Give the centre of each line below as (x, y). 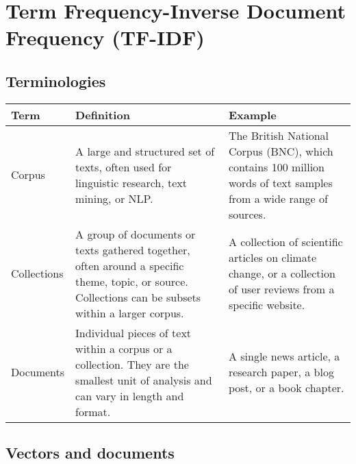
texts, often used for (124, 167)
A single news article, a (284, 356)
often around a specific (130, 265)
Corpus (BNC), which (281, 151)
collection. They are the (132, 364)
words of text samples (280, 182)
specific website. (267, 305)
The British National (279, 135)
